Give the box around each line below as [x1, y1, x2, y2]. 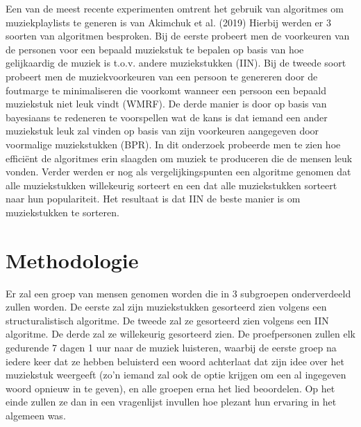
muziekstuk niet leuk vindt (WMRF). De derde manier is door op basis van [6, 96, 327, 111]
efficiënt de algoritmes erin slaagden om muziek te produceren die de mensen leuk [6, 150, 353, 165]
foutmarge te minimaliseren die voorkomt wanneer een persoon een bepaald [6, 82, 326, 97]
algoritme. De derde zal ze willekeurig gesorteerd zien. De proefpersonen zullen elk [6, 326, 355, 341]
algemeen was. [6, 408, 66, 422]
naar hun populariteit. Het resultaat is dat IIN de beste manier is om [6, 191, 301, 206]
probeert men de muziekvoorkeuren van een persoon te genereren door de [6, 69, 318, 83]
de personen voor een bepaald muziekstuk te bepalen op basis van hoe [6, 42, 304, 56]
